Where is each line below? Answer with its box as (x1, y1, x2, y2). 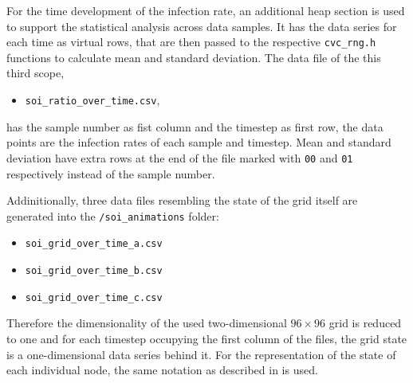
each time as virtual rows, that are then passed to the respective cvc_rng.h (6, 33, 376, 50)
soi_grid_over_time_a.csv (25, 238, 163, 250)
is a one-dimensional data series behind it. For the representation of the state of (6, 346, 396, 362)
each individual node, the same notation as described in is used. (6, 362, 318, 378)
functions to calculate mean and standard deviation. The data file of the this (6, 49, 381, 65)
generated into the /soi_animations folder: (6, 207, 219, 224)
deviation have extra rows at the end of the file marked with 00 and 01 (6, 149, 353, 166)
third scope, (6, 64, 65, 81)
